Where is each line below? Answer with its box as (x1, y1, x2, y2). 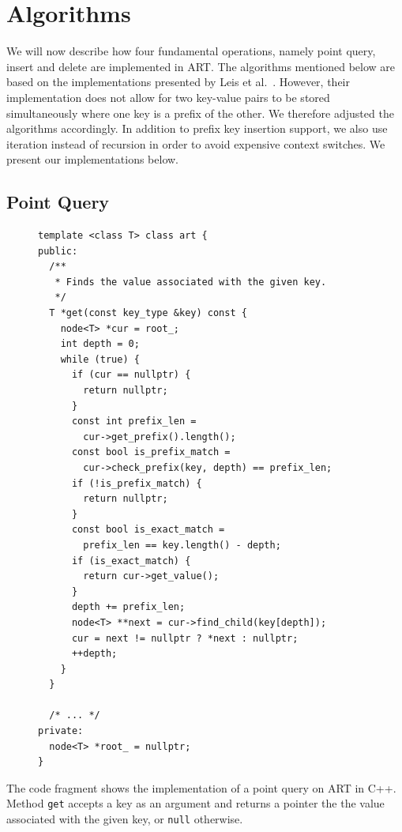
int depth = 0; (60, 338, 140, 350)
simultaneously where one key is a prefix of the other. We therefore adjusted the (6, 104, 394, 121)
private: (38, 725, 84, 737)
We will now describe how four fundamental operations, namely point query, (6, 43, 376, 59)
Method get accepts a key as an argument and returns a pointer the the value (6, 795, 385, 811)
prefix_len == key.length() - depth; (83, 539, 281, 551)
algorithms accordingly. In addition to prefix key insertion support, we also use (6, 120, 388, 137)
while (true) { (60, 353, 140, 365)
